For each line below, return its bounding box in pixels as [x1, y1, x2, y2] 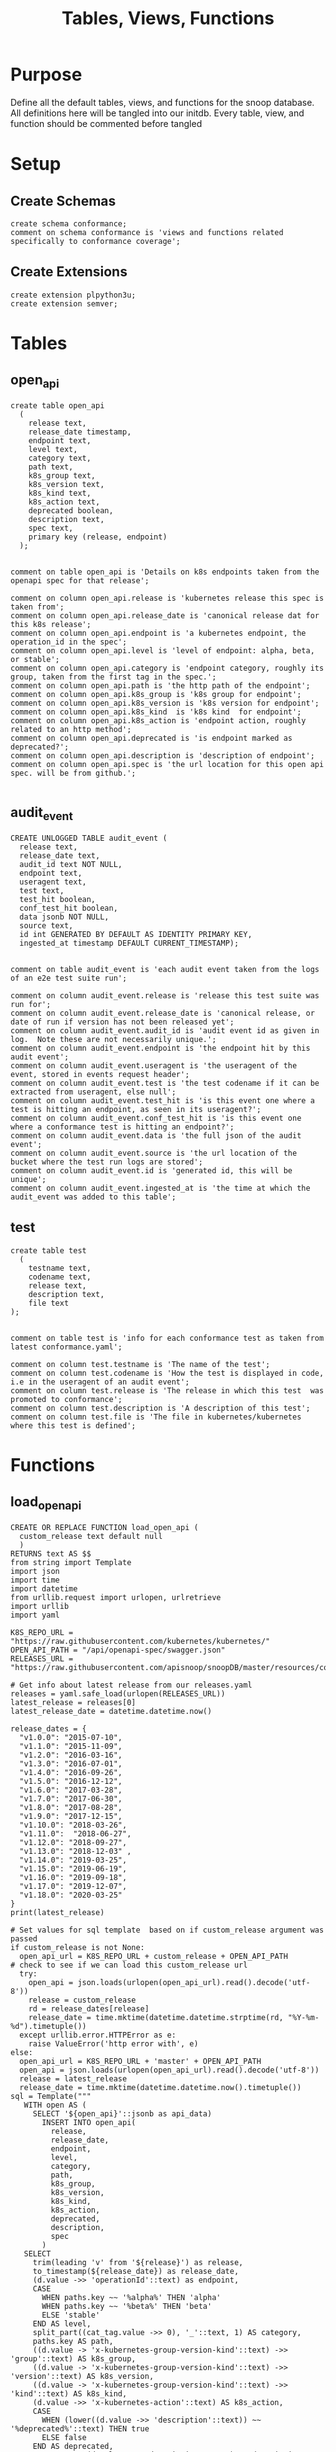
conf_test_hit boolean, [19, 903, 118, 913]
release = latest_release [19, 2073, 128, 2084]
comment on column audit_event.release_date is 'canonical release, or [10, 1008, 315, 1018]
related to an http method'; [10, 724, 132, 734]
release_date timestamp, [28, 427, 132, 437]
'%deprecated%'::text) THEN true [10, 2423, 150, 2434]
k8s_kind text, [28, 488, 92, 498]
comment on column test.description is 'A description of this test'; [10, 1403, 311, 1413]
